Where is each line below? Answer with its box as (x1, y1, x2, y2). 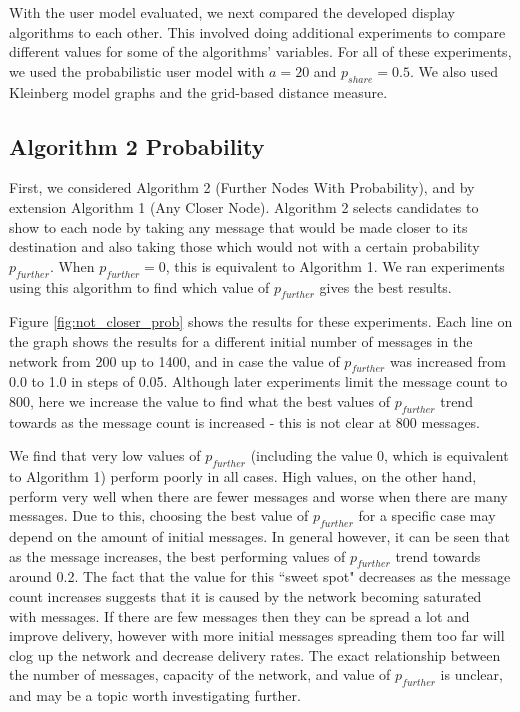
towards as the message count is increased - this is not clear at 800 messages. (9, 411, 481, 432)
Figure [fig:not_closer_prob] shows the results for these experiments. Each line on (9, 311, 513, 332)
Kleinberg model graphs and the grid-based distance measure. (9, 81, 388, 102)
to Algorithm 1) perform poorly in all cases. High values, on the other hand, (9, 466, 477, 487)
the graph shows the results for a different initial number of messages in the (9, 330, 473, 351)
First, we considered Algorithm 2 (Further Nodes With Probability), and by (9, 177, 475, 198)
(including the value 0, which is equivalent (250, 445, 509, 466)
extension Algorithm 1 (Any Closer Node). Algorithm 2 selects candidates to (9, 196, 479, 217)
